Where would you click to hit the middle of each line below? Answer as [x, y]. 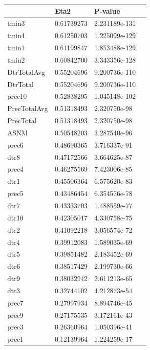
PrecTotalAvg [28, 108]
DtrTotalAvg [26, 72]
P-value [107, 11]
